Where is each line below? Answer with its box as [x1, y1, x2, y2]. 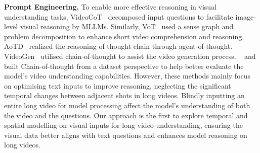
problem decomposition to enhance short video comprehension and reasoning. [4, 31, 244, 41]
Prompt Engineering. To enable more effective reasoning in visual [4, 2, 217, 12]
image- [235, 11, 256, 22]
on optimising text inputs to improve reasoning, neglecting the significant [4, 80, 231, 91]
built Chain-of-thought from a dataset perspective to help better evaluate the [4, 60, 244, 71]
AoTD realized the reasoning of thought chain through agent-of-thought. [4, 41, 233, 51]
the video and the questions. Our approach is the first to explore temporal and [4, 110, 248, 120]
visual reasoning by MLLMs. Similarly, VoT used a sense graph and [20, 21, 234, 32]
